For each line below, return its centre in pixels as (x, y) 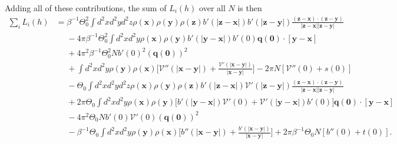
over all (212, 8)
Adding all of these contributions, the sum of (86, 8)
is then (250, 8)
